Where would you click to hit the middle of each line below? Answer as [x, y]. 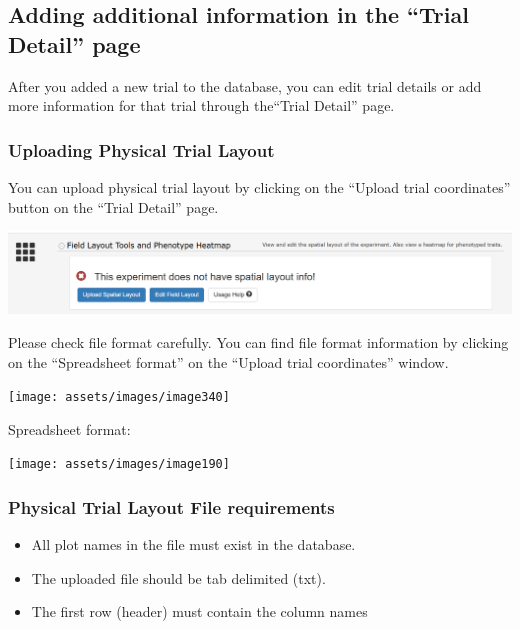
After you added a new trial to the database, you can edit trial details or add [245, 85]
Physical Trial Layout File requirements [171, 506]
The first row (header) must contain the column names [199, 611]
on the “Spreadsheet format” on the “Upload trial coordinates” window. [228, 361]
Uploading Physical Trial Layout [141, 149]
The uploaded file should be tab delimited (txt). [178, 577]
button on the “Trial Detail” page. [113, 206]
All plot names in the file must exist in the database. [193, 544]
